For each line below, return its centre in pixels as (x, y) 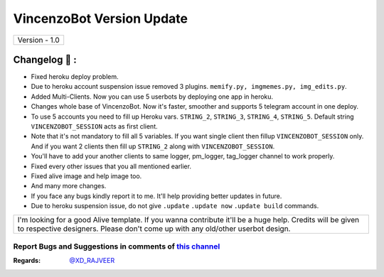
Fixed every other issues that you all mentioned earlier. (111, 166)
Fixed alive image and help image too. (86, 176)
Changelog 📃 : (45, 59)
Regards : (27, 261)
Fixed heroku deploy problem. (75, 77)
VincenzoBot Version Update (101, 18)
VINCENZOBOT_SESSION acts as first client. (94, 126)
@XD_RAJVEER (92, 261)
